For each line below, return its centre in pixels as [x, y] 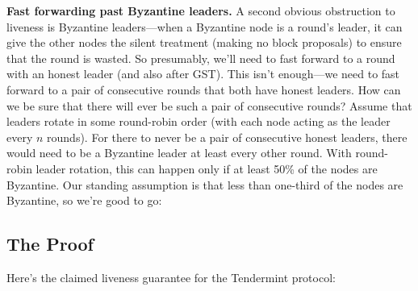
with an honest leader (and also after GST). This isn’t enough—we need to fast [203, 74]
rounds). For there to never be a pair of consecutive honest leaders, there [227, 137]
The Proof [50, 244]
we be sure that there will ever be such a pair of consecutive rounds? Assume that [209, 105]
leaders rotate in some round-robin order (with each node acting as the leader [199, 121]
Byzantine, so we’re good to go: [84, 200]
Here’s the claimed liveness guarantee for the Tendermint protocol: [171, 277]
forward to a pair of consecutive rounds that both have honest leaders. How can [204, 89]
